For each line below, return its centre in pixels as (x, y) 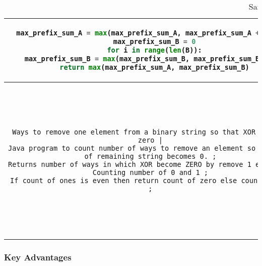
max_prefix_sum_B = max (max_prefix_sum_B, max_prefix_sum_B (142, 58)
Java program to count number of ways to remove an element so (132, 148)
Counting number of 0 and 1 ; (150, 172)
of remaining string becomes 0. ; (150, 156)
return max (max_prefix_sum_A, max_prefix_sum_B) (154, 67)
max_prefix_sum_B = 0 (154, 41)
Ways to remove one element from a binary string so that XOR (134, 132)
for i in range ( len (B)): (154, 50)
